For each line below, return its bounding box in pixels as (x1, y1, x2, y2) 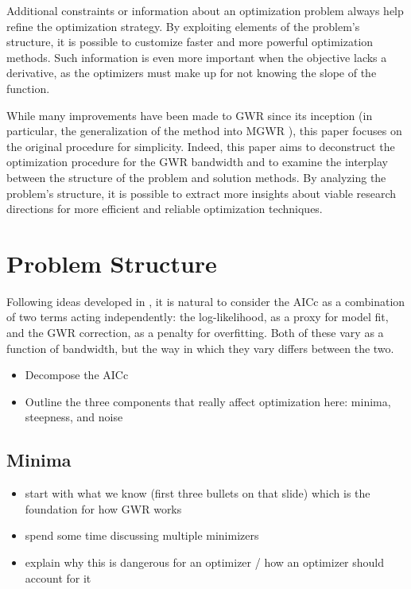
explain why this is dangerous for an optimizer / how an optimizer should (25, 553, 385, 570)
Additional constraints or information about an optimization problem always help (6, 2, 404, 18)
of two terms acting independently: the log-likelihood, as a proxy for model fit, (6, 308, 389, 325)
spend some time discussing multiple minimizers (25, 527, 259, 544)
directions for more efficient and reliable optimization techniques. (6, 200, 323, 217)
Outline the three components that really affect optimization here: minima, (25, 393, 391, 409)
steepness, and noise (25, 409, 123, 425)
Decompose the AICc (25, 366, 129, 383)
